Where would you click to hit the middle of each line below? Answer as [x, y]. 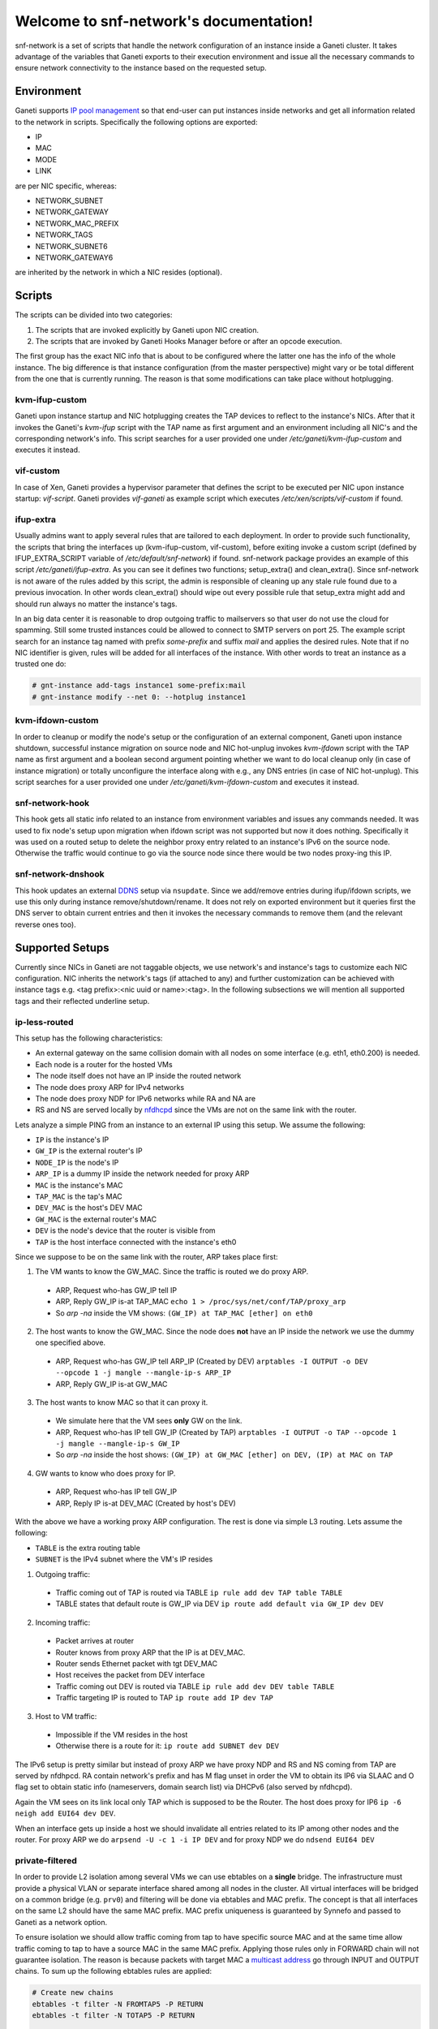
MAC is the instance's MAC [79, 1185]
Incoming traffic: [63, 1622]
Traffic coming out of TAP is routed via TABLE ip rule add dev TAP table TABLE [199, 1592]
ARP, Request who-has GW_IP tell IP [116, 1290]
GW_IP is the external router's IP [89, 1151]
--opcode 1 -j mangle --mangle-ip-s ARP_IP [143, 1373]
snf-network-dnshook [60, 874]
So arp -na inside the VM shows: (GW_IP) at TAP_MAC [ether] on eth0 [184, 1313]
